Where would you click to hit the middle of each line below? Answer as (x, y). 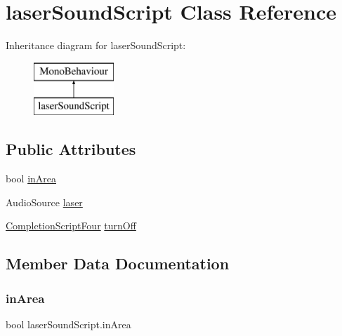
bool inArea (31, 179)
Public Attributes (71, 149)
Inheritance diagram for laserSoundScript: (96, 45)
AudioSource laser (44, 202)
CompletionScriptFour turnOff (71, 226)
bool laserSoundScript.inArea (68, 324)
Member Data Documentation (118, 263)
